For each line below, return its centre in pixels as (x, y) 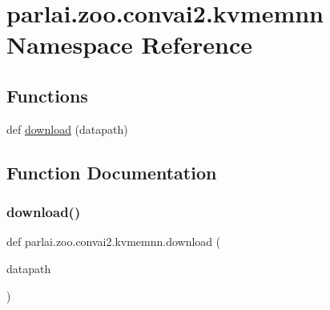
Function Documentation (112, 172)
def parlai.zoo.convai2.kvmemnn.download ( (114, 242)
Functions (47, 95)
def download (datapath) (67, 129)
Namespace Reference (129, 44)
